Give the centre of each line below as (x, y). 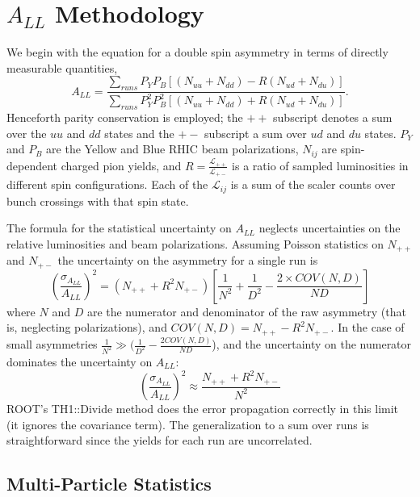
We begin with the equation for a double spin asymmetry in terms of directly (197, 52)
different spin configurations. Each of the (107, 184)
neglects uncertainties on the (330, 228)
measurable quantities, (62, 67)
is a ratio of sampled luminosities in (320, 165)
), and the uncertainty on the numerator (312, 344)
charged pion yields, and (121, 165)
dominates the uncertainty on (80, 361)
